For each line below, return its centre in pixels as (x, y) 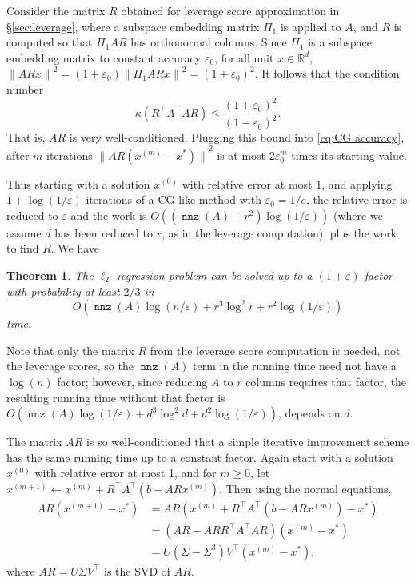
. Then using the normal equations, (305, 488)
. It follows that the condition (327, 73)
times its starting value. (349, 155)
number (25, 88)
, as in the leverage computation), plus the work (279, 232)
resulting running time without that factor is (116, 397)
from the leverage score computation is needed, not (275, 350)
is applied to (311, 26)
